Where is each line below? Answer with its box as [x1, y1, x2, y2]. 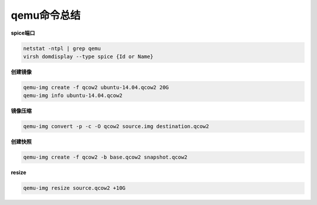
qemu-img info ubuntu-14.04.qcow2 [23, 92, 123, 99]
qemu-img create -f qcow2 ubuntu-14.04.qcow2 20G [23, 84, 169, 90]
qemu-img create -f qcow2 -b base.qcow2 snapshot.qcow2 [23, 154, 188, 161]
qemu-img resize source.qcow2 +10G [23, 185, 126, 191]
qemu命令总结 [11, 9, 81, 22]
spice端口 [11, 29, 35, 36]
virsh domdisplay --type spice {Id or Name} [23, 53, 154, 60]
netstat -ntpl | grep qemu [23, 45, 101, 52]
